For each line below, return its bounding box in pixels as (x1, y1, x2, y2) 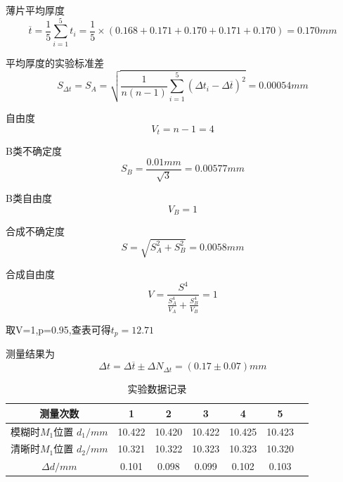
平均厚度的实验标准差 (6, 55, 104, 70)
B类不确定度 (6, 144, 62, 158)
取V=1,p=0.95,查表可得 (6, 322, 111, 336)
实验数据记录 (127, 381, 187, 396)
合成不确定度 (6, 224, 65, 239)
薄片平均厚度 (6, 3, 65, 17)
